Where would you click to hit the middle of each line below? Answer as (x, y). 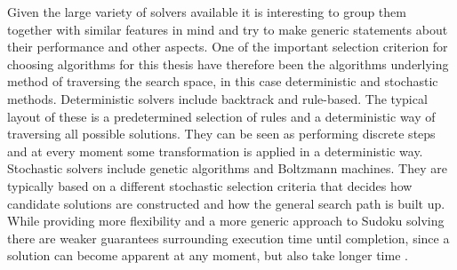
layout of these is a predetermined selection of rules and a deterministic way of (221, 116)
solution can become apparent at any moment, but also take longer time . (208, 255)
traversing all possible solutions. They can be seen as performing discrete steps (221, 134)
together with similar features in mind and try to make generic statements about (228, 29)
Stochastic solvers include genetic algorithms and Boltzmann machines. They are (227, 168)
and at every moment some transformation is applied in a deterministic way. (215, 151)
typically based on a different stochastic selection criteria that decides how (210, 185)
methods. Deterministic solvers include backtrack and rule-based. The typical (217, 98)
